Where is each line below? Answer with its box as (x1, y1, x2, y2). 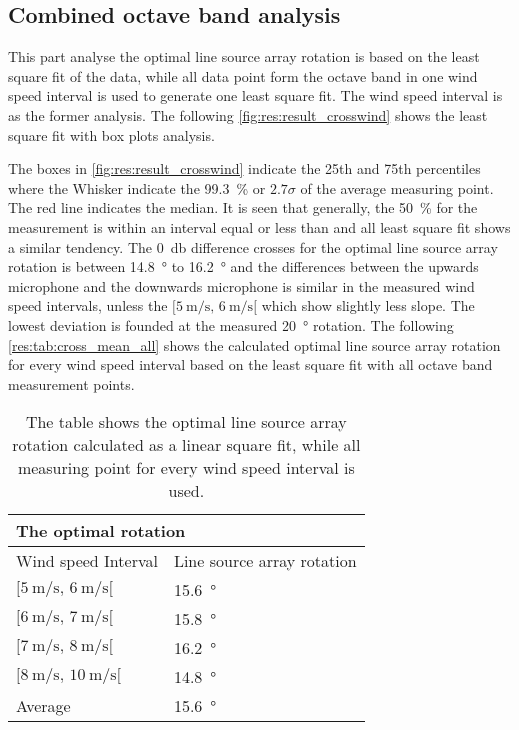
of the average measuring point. (300, 177, 494, 198)
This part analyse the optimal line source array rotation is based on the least (8, 46, 480, 67)
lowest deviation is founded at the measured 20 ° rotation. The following (8, 314, 454, 335)
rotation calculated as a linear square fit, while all (12, 433, 361, 457)
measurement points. (8, 373, 135, 394)
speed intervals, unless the (8, 295, 168, 316)
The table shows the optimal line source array (25, 410, 347, 434)
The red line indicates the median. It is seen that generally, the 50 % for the (8, 197, 478, 218)
